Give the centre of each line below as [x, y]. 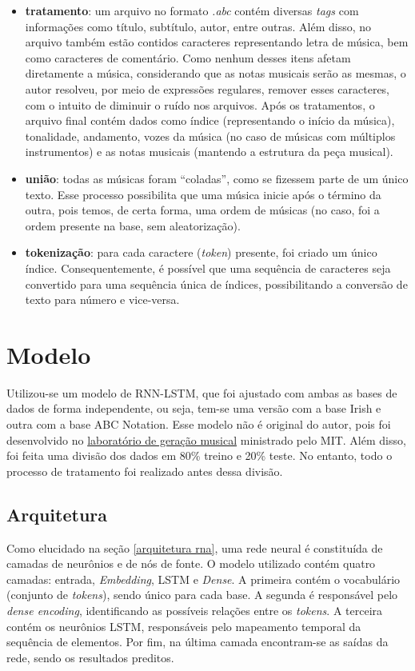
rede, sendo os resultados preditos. [90, 657]
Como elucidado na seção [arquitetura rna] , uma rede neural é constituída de [195, 547]
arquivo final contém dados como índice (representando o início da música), [210, 120]
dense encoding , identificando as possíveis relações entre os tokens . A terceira [195, 610]
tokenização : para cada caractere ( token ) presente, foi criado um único [201, 252]
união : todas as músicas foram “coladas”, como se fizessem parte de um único [217, 178]
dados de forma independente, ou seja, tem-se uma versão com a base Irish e [194, 408]
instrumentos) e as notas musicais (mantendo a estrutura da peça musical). [209, 152]
